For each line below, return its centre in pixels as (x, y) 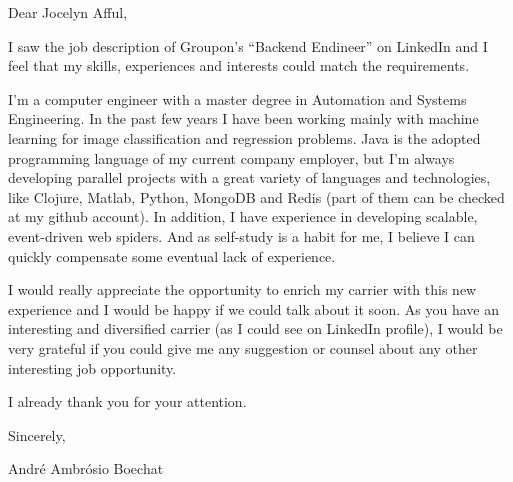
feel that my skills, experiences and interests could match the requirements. (239, 65)
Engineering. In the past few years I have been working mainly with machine (243, 118)
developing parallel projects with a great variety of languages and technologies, (249, 177)
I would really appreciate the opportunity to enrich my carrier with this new (242, 289)
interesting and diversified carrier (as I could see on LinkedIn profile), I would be (255, 328)
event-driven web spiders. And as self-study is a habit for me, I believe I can (241, 235)
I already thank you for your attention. (127, 401)
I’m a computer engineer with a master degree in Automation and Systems (237, 98)
